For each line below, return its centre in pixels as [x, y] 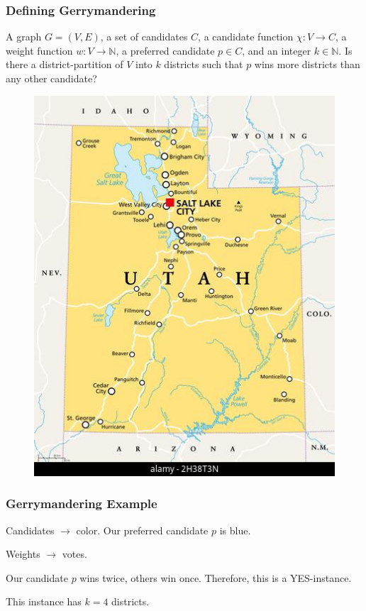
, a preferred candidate [165, 50]
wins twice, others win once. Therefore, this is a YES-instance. [216, 577]
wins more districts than [307, 64]
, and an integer [277, 50]
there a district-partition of [65, 64]
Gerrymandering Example [82, 503]
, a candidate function [246, 37]
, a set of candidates [144, 37]
